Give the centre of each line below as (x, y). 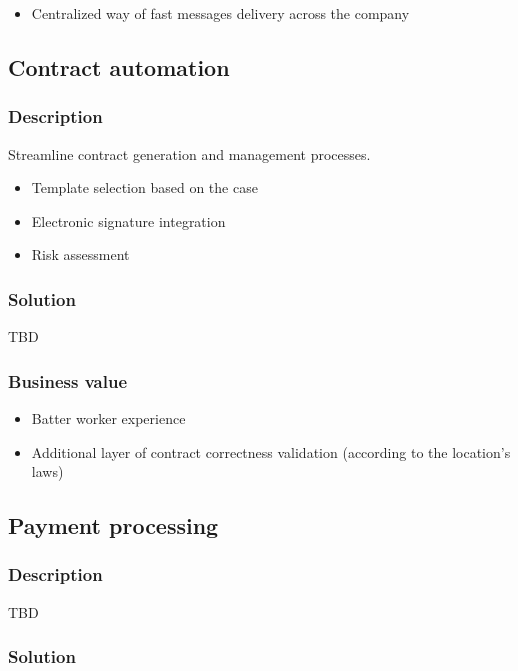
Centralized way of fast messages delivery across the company (220, 13)
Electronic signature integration (128, 220)
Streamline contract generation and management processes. (189, 153)
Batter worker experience (108, 418)
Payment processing (113, 525)
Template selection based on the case (144, 187)
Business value (67, 380)
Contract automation (119, 66)
